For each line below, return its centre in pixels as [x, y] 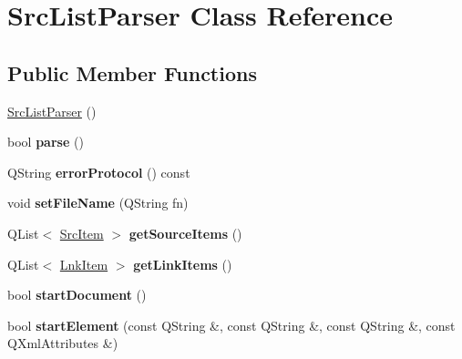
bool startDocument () [77, 295]
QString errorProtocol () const [99, 172]
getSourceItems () [185, 233]
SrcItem [82, 233]
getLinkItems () [183, 264]
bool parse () [46, 142]
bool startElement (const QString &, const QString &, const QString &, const [231, 325]
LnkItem [84, 264]
